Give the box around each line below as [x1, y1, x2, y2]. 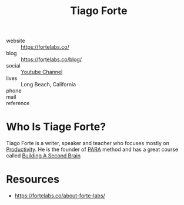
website [6, 37, 25, 45]
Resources [6, 173, 60, 186]
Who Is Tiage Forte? [6, 120, 106, 133]
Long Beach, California [21, 81, 76, 88]
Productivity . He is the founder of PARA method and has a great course [6, 146, 178, 153]
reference [6, 100, 30, 107]
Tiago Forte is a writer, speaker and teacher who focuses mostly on [6, 140, 169, 147]
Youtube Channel [21, 69, 63, 76]
